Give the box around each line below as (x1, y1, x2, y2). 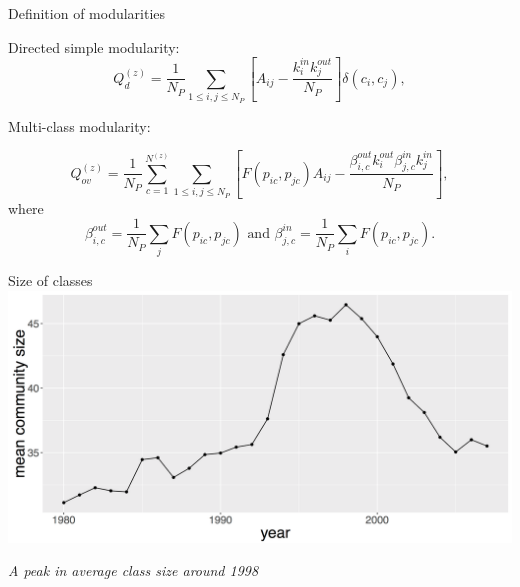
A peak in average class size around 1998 (8, 560, 259, 581)
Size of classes (8, 270, 93, 291)
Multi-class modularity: (8, 115, 151, 136)
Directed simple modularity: (8, 36, 180, 57)
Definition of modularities (8, 3, 166, 23)
